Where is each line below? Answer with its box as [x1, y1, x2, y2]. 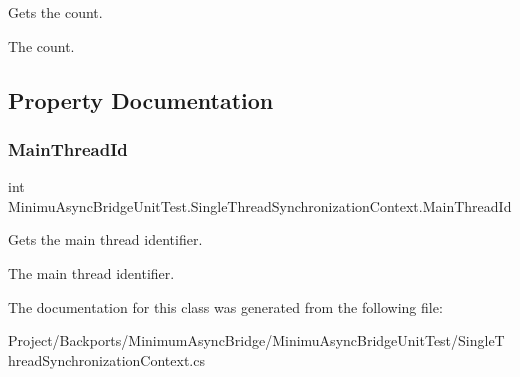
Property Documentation [8, 84, 274, 115]
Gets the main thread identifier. [8, 229, 203, 250]
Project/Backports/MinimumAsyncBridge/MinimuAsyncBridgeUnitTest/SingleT [8, 330, 505, 351]
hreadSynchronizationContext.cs [8, 349, 205, 370]
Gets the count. [8, 2, 103, 22]
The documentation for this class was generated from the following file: [8, 296, 443, 317]
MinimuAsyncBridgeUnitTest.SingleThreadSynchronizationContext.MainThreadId [8, 195, 512, 216]
